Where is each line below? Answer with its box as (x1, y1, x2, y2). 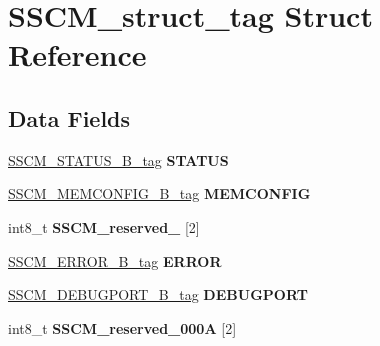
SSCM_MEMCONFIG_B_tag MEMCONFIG (8, 183, 311, 204)
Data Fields (8, 102, 131, 133)
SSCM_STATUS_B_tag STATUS (8, 149, 229, 170)
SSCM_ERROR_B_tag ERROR (8, 250, 222, 271)
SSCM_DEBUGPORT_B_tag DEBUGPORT (8, 284, 308, 305)
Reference (8, 34, 147, 75)
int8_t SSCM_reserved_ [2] (8, 216, 200, 237)
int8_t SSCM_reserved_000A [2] (8, 317, 237, 338)
